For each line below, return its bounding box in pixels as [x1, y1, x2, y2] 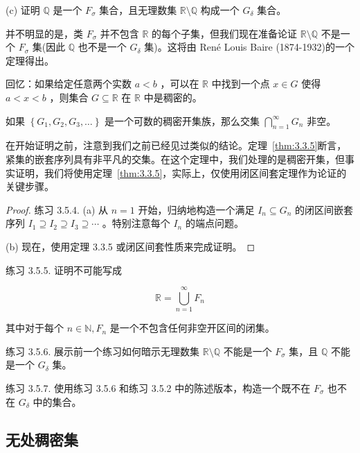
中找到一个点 [211, 76, 270, 91]
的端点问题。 [185, 216, 244, 230]
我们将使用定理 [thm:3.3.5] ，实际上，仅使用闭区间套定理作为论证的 [44, 165, 347, 180]
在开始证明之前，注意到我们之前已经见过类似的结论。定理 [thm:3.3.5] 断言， [6, 138, 347, 153]
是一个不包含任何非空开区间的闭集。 [109, 320, 275, 335]
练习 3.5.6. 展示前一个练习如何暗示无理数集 [6, 343, 199, 358]
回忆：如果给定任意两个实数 [6, 76, 132, 91]
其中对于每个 [6, 320, 64, 335]
